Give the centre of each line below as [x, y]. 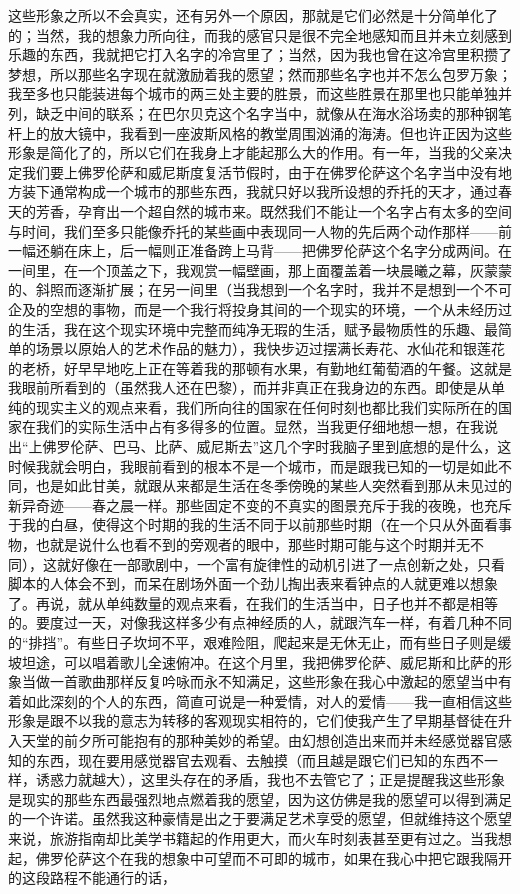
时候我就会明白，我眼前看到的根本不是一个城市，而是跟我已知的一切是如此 [253, 465]
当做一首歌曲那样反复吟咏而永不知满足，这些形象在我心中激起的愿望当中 [259, 681]
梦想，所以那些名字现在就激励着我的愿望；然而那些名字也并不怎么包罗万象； [260, 73]
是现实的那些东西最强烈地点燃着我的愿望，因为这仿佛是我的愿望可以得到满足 [260, 798]
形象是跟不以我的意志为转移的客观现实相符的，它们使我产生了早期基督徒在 [253, 720]
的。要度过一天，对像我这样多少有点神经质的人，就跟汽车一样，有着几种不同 [260, 622]
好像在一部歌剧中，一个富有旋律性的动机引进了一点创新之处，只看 [287, 563]
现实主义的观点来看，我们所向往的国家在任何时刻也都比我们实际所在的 [266, 406]
